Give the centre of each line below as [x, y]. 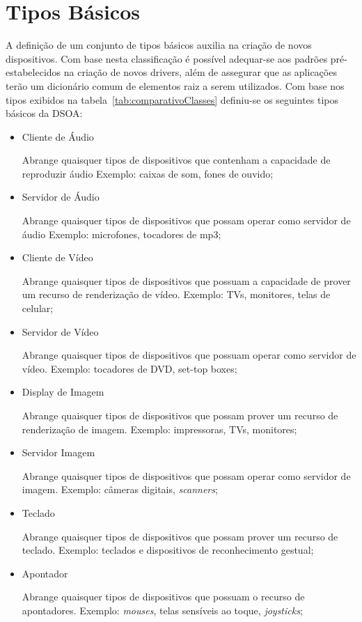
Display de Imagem [63, 392]
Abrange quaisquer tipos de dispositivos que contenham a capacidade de [176, 160]
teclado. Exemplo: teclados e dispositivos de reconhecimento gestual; [168, 550]
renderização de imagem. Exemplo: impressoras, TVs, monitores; [159, 429]
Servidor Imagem [58, 452]
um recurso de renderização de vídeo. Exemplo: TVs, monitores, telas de [176, 294]
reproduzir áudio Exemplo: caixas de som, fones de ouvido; [148, 173]
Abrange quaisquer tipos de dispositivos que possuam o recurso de [163, 597]
